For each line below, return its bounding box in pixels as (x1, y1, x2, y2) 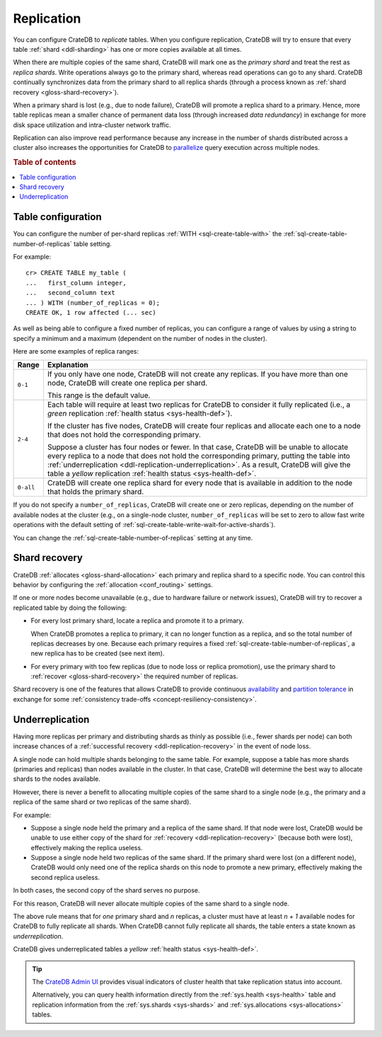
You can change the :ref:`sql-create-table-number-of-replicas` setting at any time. (13, 533, 253, 542)
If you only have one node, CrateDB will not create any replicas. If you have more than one (47, 369, 348, 379)
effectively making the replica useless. (30, 843, 143, 852)
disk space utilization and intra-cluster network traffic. (13, 120, 171, 129)
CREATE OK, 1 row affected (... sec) (25, 308, 157, 316)
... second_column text (25, 289, 116, 297)
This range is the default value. (47, 390, 151, 400)
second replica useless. (30, 873, 100, 881)
